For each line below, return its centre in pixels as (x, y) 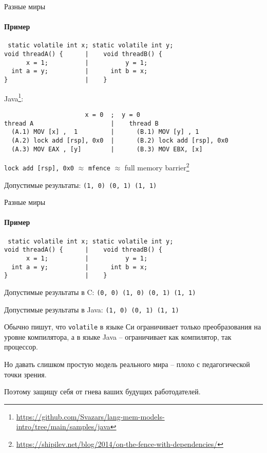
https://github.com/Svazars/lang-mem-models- (90, 416)
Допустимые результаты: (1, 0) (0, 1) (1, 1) (81, 185)
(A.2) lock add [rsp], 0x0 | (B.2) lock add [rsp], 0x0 (120, 140)
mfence (99, 168)
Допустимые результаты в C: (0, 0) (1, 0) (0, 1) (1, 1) (100, 292)
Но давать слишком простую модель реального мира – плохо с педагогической (127, 364)
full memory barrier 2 (157, 167)
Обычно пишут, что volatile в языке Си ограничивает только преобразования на (133, 327)
